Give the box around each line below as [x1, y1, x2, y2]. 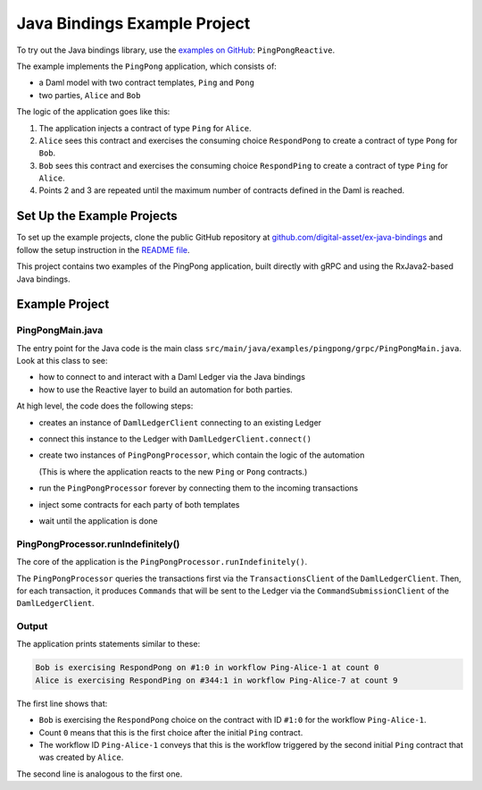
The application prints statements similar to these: [16, 639, 201, 650]
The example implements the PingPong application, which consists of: [16, 61, 277, 71]
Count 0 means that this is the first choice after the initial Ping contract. [38, 727, 303, 737]
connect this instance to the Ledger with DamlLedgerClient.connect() [38, 433, 312, 444]
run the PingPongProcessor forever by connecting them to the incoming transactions [38, 483, 359, 493]
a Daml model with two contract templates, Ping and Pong [38, 77, 254, 88]
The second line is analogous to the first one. [16, 769, 183, 779]
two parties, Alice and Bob [38, 89, 141, 100]
